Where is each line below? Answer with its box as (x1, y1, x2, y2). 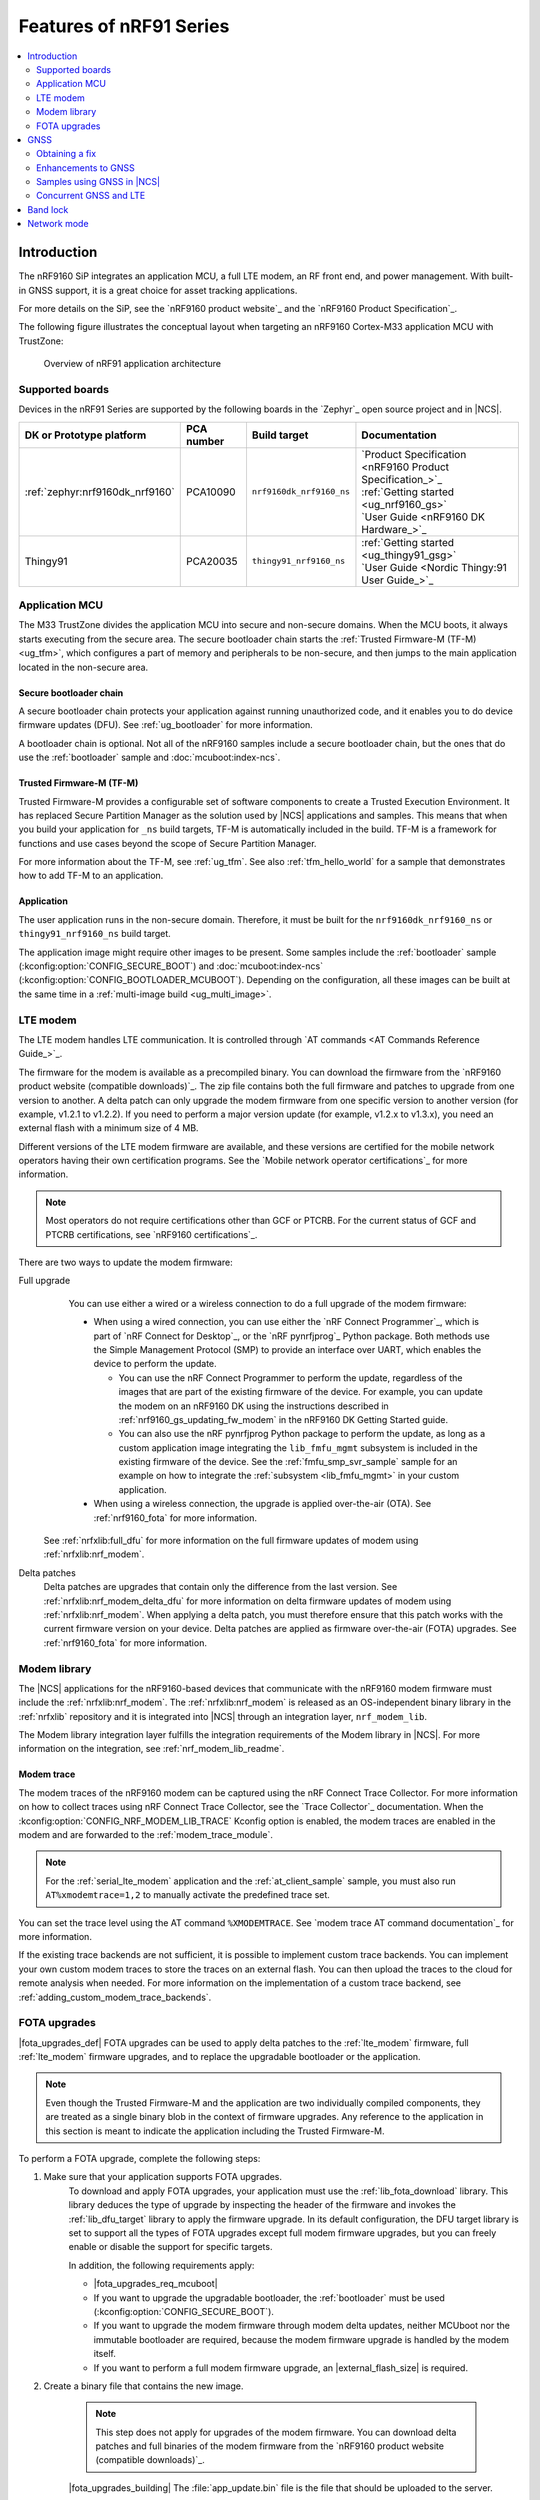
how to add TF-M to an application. (18, 870, 164, 882)
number (185, 434, 225, 448)
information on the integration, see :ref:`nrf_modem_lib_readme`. (18, 1743, 285, 1755)
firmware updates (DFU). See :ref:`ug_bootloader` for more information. (18, 719, 314, 731)
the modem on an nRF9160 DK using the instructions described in (118, 1400, 389, 1412)
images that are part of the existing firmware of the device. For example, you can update (118, 1386, 484, 1398)
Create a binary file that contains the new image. (43, 2380, 244, 2392)
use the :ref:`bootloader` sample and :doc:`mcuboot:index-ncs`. (18, 751, 281, 764)
